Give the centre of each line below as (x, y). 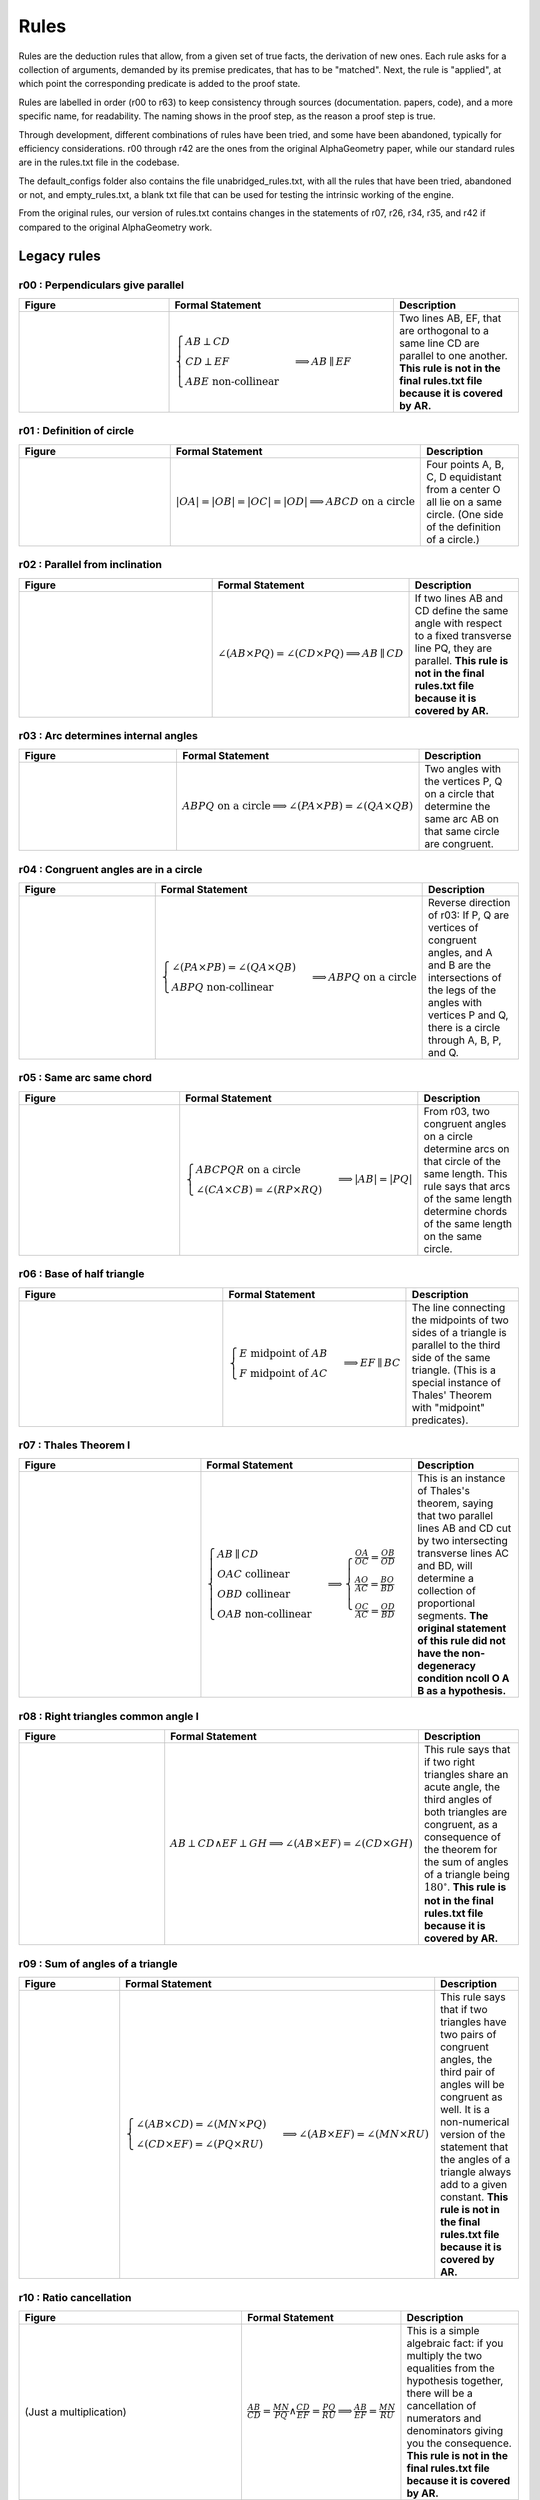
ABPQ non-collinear (222, 987)
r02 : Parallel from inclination (90, 565)
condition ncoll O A (463, 1678)
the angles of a (475, 2160)
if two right (449, 1762)
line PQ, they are (453, 648)
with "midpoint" (448, 1407)
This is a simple (443, 2330)
